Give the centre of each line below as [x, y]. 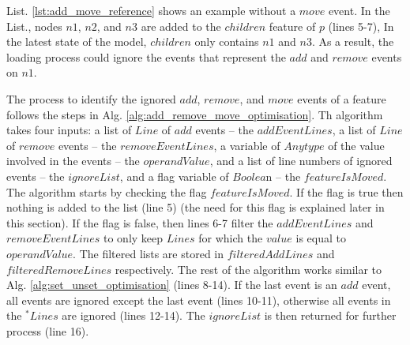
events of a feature [342, 98]
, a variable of [247, 145]
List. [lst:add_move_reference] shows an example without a [151, 10]
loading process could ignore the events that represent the [146, 56]
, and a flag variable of [174, 176]
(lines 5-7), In [361, 26]
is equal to [321, 238]
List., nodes [34, 26]
